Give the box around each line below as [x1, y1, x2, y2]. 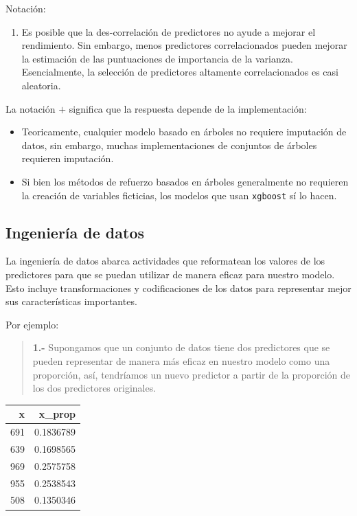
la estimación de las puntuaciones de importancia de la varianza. [21, 51, 293, 65]
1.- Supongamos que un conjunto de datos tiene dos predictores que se [32, 340, 330, 355]
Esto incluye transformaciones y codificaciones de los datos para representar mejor [5, 280, 352, 295]
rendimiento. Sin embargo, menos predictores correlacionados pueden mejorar [21, 38, 347, 52]
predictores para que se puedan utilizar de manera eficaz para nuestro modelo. [5, 267, 335, 281]
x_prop [38, 407, 76, 421]
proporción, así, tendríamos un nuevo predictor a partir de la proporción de [32, 367, 350, 381]
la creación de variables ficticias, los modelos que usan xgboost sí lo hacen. [21, 188, 337, 202]
